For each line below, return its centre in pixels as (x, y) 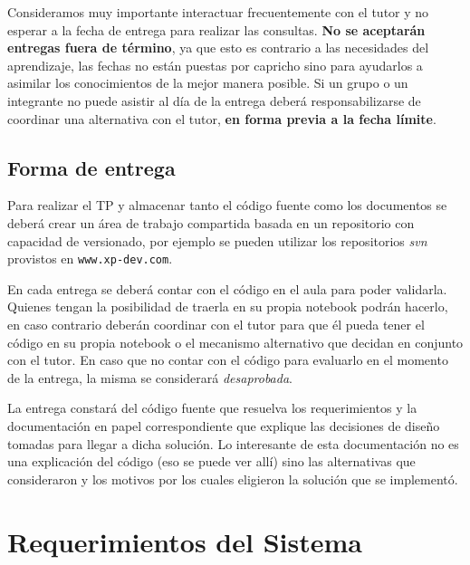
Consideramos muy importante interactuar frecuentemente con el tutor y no (218, 12)
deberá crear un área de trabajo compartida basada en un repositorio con (211, 222)
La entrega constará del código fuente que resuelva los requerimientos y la (212, 408)
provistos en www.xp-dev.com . (90, 259)
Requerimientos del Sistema (185, 541)
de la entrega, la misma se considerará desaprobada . (150, 377)
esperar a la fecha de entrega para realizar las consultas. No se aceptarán (216, 29)
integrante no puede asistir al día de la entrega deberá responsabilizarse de (214, 100)
